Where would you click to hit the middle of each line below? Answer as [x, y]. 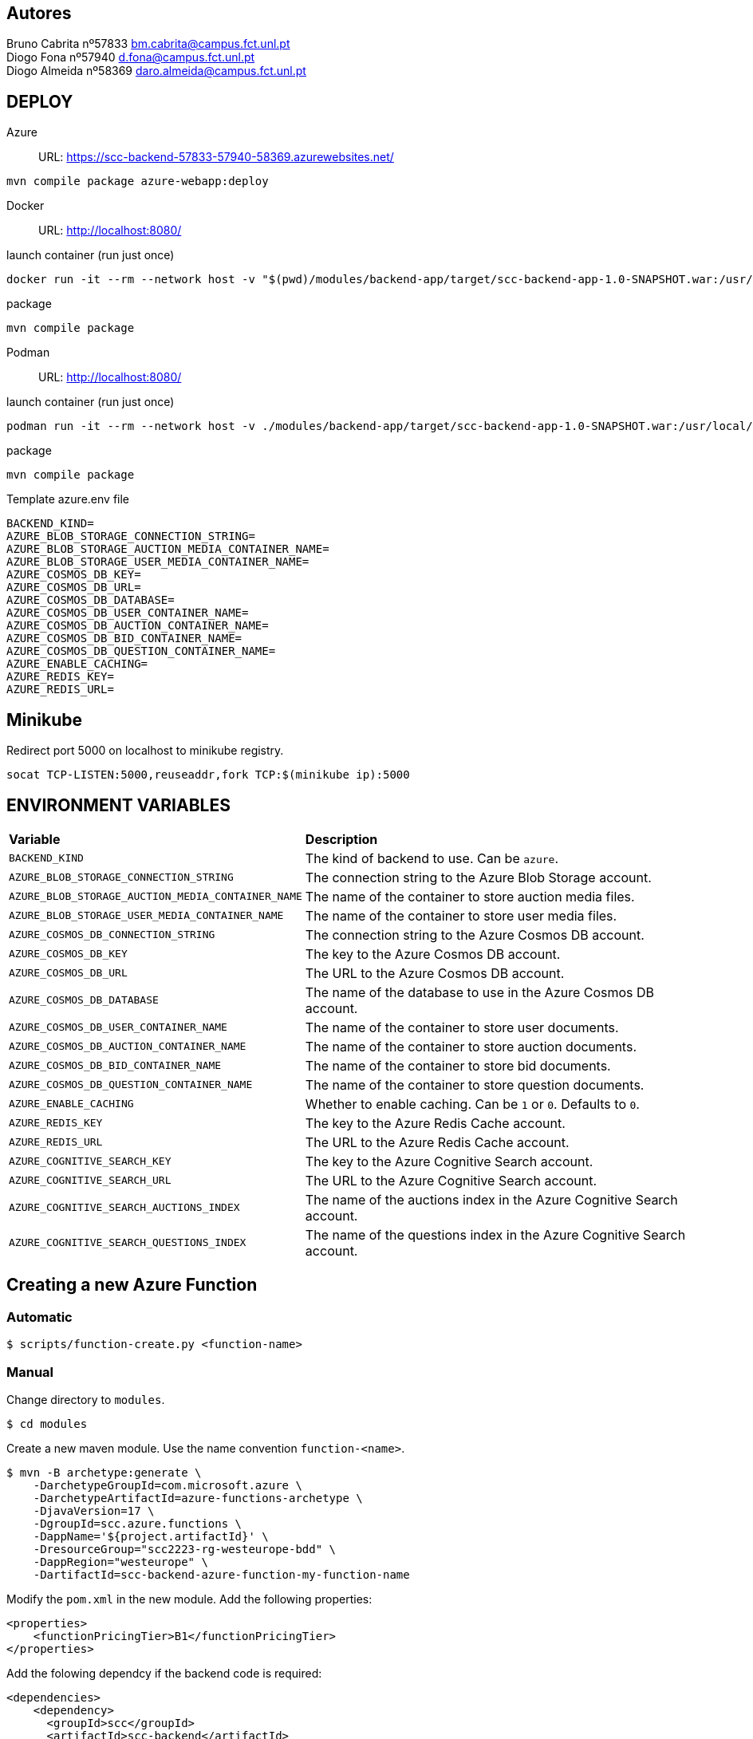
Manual [30, 1372]
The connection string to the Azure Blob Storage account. [478, 877]
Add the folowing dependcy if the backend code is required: [164, 1673]
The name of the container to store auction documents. [471, 1046]
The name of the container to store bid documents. [458, 1065]
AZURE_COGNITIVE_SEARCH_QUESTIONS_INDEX [128, 1243]
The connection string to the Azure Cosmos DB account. [475, 935]
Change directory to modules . [86, 1399]
